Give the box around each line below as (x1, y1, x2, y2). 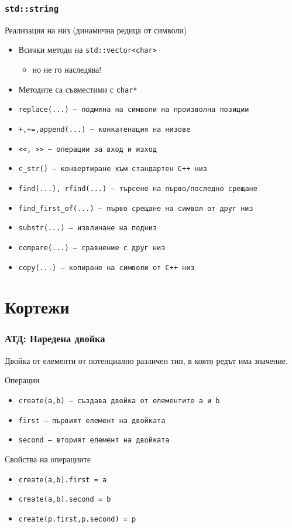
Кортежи (5, 295, 70, 319)
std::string (5, 4, 59, 13)
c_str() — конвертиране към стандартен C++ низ (18, 165, 207, 173)
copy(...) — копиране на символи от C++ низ (18, 263, 195, 272)
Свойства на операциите (5, 452, 91, 465)
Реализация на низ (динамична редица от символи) (5, 23, 187, 36)
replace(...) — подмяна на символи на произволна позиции (18, 105, 249, 114)
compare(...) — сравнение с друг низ (18, 243, 166, 252)
